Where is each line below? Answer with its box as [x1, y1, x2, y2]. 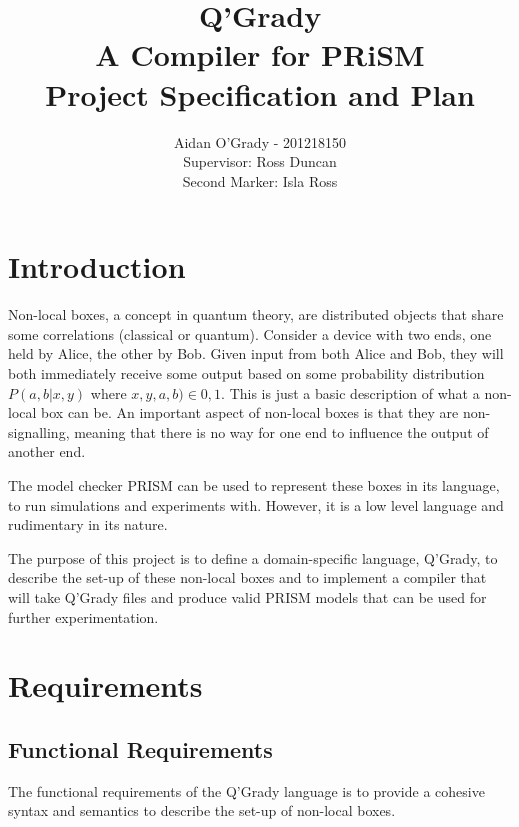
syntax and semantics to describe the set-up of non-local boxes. [8, 800, 396, 821]
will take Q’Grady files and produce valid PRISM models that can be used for [8, 586, 487, 607]
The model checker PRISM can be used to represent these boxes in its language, [8, 474, 500, 495]
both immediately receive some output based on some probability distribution [8, 363, 485, 383]
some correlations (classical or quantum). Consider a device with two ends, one [8, 323, 492, 344]
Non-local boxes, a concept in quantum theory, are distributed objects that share [8, 304, 504, 325]
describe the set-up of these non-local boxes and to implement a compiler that [8, 567, 487, 588]
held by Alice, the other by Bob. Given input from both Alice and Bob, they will [8, 343, 504, 364]
